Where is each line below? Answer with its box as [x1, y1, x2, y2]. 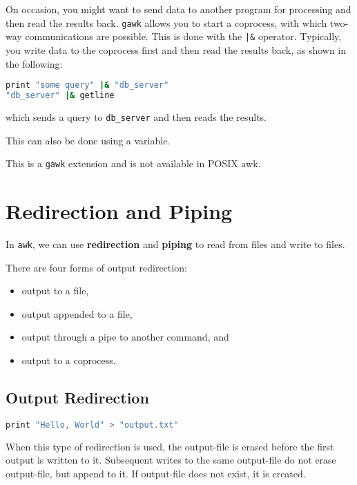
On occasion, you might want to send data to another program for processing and [6, 2, 351, 16]
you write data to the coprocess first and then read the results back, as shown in [6, 42, 347, 57]
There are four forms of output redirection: [6, 260, 187, 274]
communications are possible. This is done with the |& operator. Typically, [25, 29, 342, 44]
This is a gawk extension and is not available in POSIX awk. [6, 156, 261, 171]
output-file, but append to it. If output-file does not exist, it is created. [6, 466, 306, 480]
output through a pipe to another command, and [21, 330, 229, 344]
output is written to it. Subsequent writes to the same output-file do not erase [6, 453, 336, 467]
